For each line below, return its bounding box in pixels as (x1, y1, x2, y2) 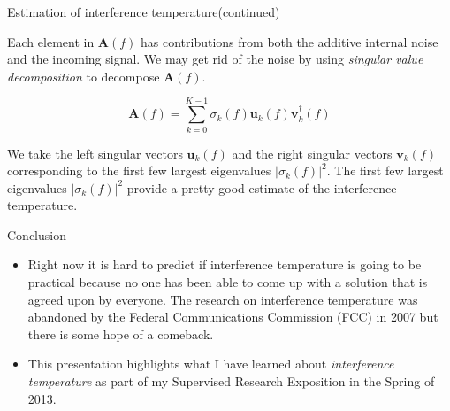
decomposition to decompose (7, 66, 160, 85)
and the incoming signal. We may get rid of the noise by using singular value (7, 50, 423, 68)
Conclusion (7, 225, 66, 244)
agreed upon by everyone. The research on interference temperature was (27, 290, 418, 308)
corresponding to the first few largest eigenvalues (7, 161, 271, 180)
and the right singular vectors (232, 143, 393, 162)
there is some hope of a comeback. (27, 324, 214, 343)
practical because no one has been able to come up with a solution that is (27, 273, 428, 291)
